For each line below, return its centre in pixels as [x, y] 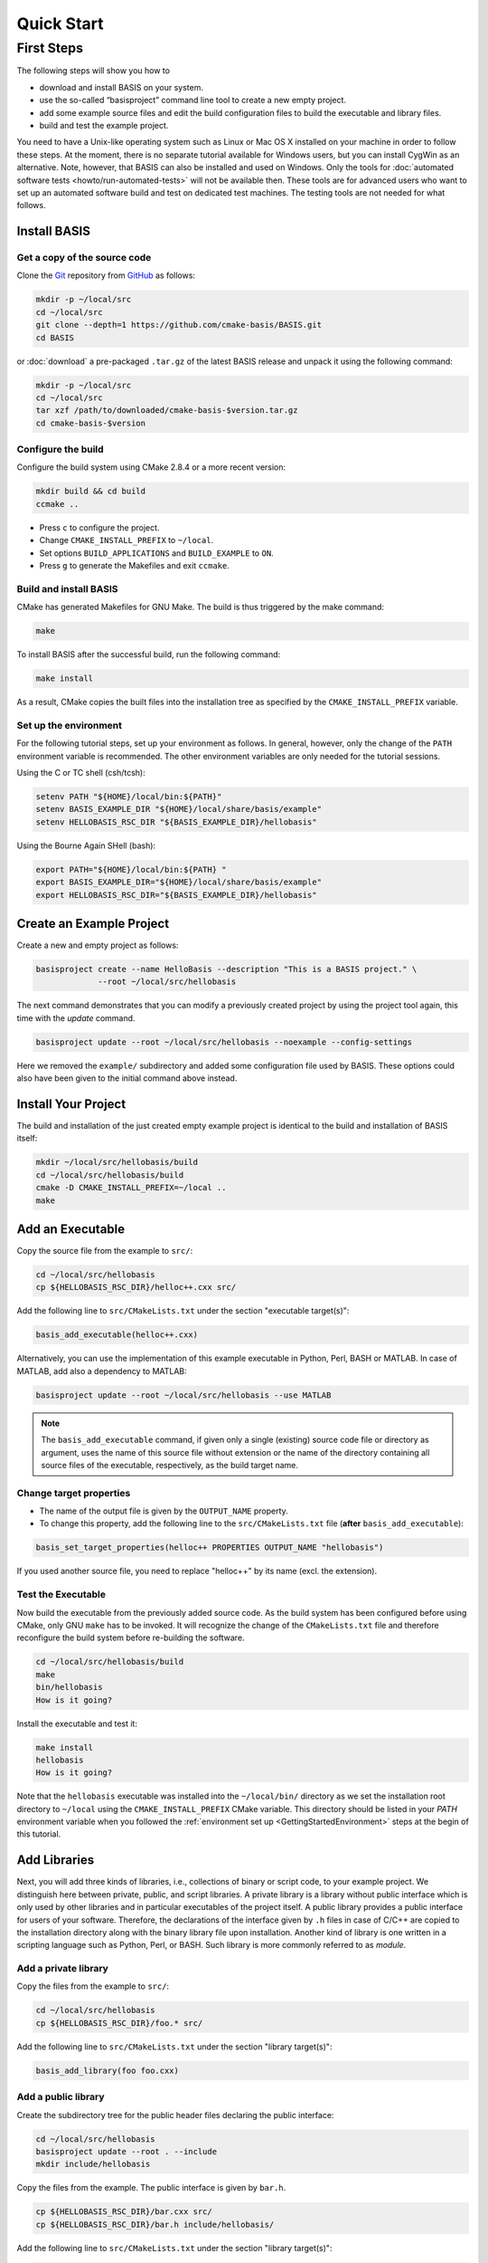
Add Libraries [56, 1860]
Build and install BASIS [67, 588]
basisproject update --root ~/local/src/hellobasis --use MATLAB [183, 1395]
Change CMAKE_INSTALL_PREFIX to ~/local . [127, 540]
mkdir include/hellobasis [93, 2164]
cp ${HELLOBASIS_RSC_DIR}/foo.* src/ [119, 2023]
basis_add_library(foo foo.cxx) [108, 2070]
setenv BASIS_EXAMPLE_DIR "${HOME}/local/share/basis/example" [179, 809]
